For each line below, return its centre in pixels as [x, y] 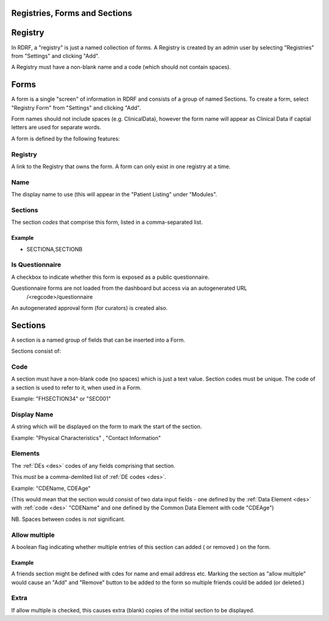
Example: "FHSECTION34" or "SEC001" [61, 399]
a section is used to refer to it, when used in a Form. [76, 387]
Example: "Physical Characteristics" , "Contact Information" [86, 438]
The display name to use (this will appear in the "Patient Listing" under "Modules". [114, 195]
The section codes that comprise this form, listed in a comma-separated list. [107, 222]
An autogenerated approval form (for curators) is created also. [89, 307]
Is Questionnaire [36, 265]
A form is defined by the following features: [65, 138]
